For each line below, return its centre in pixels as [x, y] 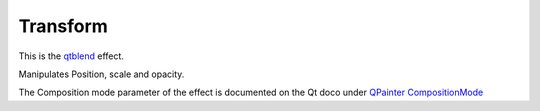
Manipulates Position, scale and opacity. [101, 74]
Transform [63, 26]
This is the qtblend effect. [71, 56]
